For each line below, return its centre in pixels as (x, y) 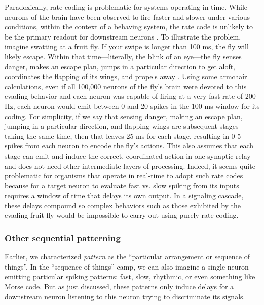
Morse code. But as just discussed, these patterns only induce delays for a (119, 287)
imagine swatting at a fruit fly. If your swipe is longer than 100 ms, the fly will (127, 46)
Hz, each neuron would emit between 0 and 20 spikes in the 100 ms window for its (132, 106)
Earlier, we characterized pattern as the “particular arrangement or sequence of (127, 257)
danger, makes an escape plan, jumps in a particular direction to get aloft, (120, 66)
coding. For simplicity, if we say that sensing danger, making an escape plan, (124, 116)
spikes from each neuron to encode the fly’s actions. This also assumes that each (129, 146)
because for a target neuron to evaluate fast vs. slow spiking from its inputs (122, 185)
